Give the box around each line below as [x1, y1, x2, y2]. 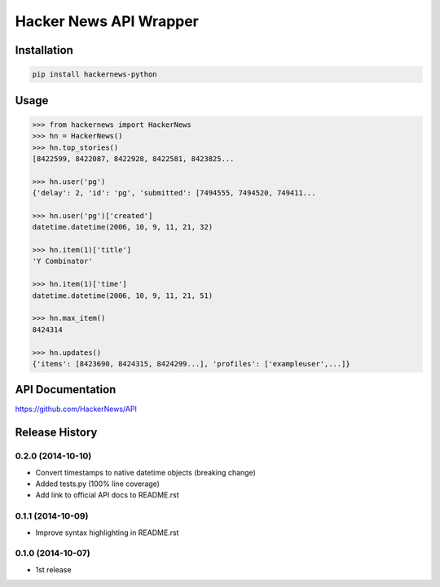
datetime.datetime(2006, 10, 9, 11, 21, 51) [32, 291, 213, 300]
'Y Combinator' [32, 256, 93, 266]
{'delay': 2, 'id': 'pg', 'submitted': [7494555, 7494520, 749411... [32, 188, 316, 198]
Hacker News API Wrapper [15, 12, 200, 30]
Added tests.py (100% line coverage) [35, 479, 161, 488]
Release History [15, 426, 98, 440]
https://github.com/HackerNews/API [15, 404, 138, 414]
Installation [15, 43, 73, 57]
